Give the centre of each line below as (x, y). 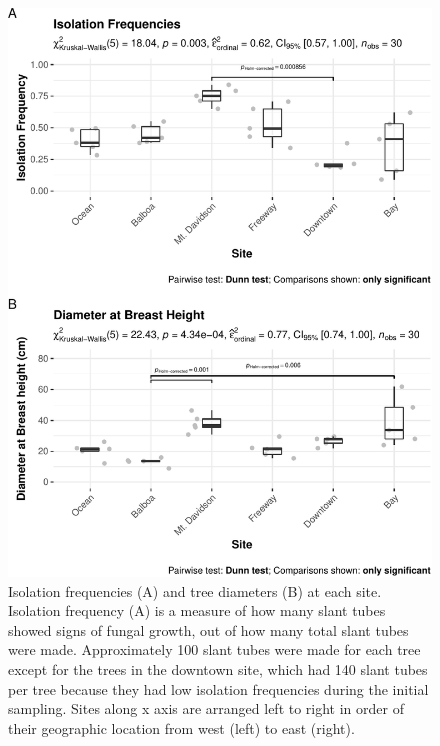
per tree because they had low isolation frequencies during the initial (218, 688)
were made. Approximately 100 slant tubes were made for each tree (214, 649)
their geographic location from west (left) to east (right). (181, 727)
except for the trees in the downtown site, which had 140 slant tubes (218, 669)
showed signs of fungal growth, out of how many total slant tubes (208, 629)
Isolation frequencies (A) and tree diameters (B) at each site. (195, 590)
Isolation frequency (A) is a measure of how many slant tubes (197, 610)
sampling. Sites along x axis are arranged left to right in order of (206, 708)
